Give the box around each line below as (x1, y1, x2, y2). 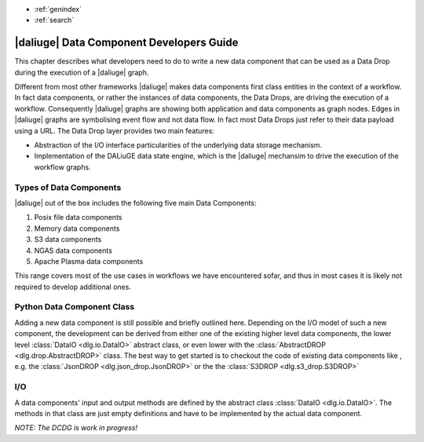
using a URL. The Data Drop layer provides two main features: (14, 126, 215, 135)
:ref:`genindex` (34, 5, 82, 13)
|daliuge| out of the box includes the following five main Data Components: (14, 198, 257, 207)
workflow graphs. (34, 162, 91, 172)
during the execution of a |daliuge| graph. (14, 68, 149, 77)
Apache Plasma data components (34, 256, 144, 266)
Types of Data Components (14, 181, 122, 192)
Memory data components (34, 224, 120, 233)
